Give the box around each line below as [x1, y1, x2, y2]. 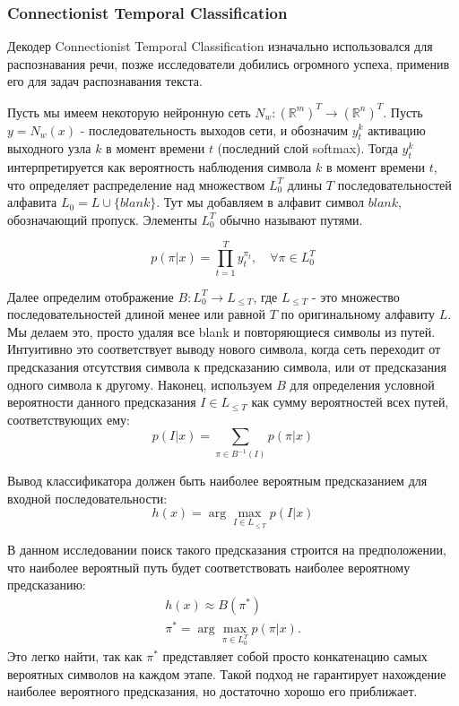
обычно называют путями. [220, 210, 363, 228]
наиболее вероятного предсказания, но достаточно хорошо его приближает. [7, 682, 418, 701]
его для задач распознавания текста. [7, 72, 203, 90]
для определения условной [290, 375, 435, 393]
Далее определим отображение [7, 287, 174, 306]
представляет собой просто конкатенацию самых [162, 647, 428, 666]
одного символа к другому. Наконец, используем [7, 375, 273, 393]
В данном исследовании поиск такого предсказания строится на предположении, [7, 540, 446, 559]
